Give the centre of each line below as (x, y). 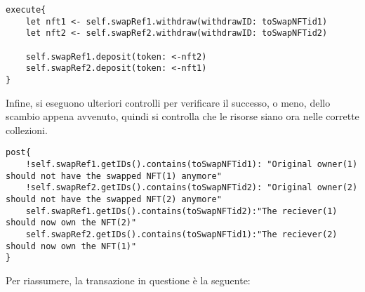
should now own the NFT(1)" (71, 246)
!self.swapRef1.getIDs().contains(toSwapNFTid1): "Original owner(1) (192, 165)
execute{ (26, 10)
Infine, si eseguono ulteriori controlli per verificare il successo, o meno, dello (168, 102)
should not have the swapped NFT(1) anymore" (114, 176)
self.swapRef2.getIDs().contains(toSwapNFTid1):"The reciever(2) (181, 234)
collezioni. (27, 130)
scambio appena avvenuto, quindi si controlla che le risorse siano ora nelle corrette (182, 116)
